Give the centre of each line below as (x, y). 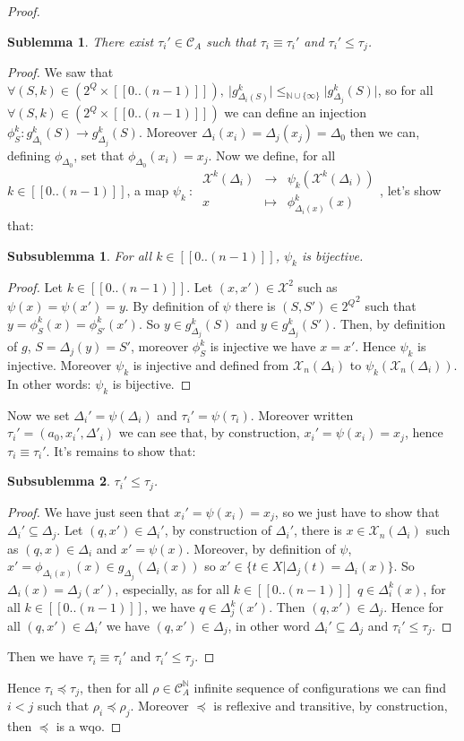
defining (29, 155)
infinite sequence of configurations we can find (320, 687)
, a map (148, 190)
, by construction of (218, 530)
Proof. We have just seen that (89, 511)
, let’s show (411, 190)
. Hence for (414, 607)
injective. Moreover (60, 364)
